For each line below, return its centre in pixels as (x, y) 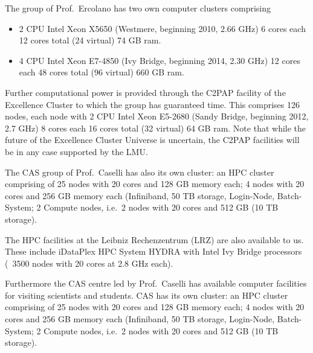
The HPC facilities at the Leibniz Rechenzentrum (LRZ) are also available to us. (154, 239)
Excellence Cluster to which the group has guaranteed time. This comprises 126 (152, 104)
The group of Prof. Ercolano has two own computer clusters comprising (138, 8)
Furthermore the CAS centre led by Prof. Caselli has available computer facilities (156, 283)
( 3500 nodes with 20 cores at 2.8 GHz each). (89, 263)
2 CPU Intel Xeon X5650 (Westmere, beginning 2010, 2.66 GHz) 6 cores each (162, 28)
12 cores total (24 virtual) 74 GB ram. (90, 40)
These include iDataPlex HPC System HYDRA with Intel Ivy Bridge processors (153, 251)
